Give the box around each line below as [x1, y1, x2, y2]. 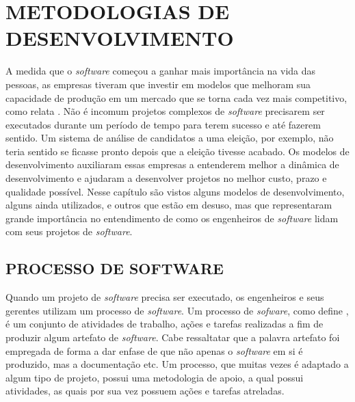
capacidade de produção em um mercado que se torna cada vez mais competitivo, [5, 90, 347, 105]
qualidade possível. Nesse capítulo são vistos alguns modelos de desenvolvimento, [5, 184, 345, 198]
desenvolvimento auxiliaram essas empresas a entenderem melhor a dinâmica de [5, 157, 339, 172]
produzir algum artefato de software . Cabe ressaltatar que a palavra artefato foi [5, 330, 340, 345]
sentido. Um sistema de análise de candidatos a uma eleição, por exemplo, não [5, 131, 334, 145]
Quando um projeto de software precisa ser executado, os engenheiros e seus [5, 290, 324, 304]
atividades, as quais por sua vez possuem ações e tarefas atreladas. [5, 384, 285, 398]
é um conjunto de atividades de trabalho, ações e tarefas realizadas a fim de [5, 317, 324, 331]
